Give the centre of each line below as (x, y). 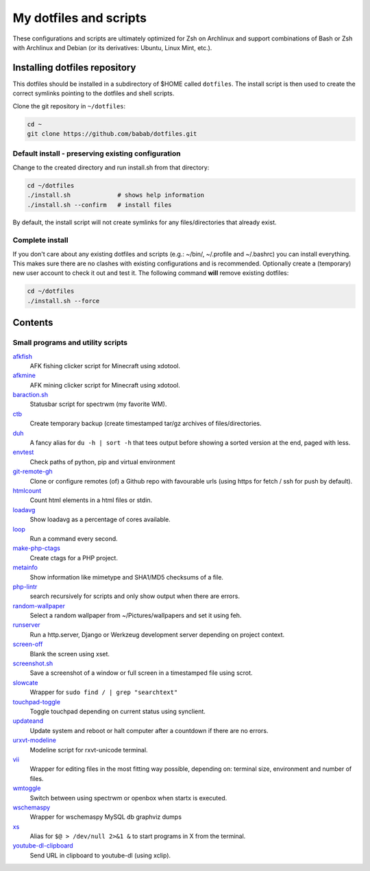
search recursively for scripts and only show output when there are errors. (135, 596)
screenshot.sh (33, 664)
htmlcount (27, 491)
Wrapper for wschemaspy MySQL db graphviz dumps (106, 817)
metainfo (25, 568)
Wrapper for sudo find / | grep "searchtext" (104, 692)
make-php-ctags (37, 548)
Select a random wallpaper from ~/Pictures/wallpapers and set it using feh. (136, 616)
